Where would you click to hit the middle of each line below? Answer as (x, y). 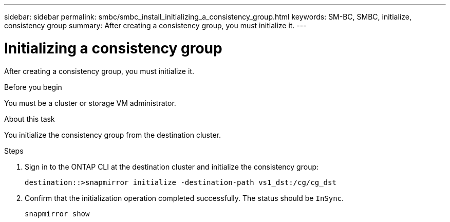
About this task (30, 119)
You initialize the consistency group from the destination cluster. (113, 135)
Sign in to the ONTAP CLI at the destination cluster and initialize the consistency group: (172, 166)
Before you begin (33, 87)
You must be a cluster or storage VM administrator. (90, 103)
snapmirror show (57, 214)
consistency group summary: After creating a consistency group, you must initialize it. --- (155, 25)
